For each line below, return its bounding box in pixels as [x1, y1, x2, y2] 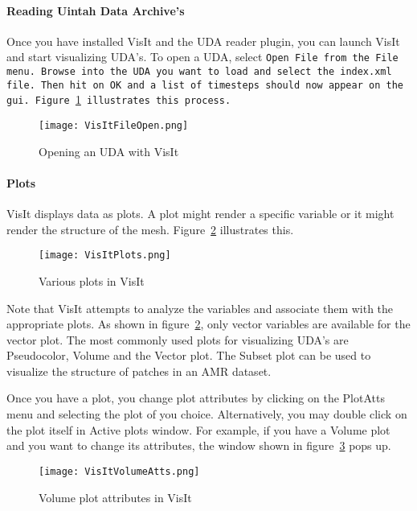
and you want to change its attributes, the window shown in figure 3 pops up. [6, 437, 391, 454]
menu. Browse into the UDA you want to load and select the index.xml [6, 66, 392, 78]
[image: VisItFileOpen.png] [39, 120, 189, 132]
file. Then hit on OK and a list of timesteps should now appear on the [6, 79, 403, 91]
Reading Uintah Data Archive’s [6, 2, 185, 19]
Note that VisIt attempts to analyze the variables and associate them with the [6, 299, 394, 316]
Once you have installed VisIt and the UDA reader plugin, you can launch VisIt [6, 32, 400, 49]
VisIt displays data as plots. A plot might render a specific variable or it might [6, 205, 395, 222]
